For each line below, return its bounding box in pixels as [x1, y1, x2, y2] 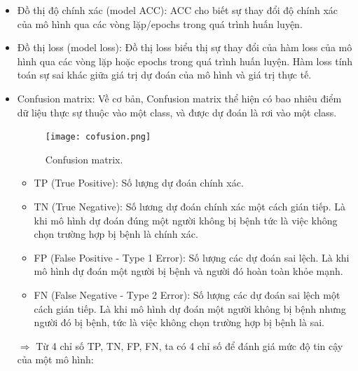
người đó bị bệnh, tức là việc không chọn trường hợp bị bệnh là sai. [34, 315, 324, 330]
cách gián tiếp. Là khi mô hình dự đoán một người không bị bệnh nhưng [34, 301, 346, 316]
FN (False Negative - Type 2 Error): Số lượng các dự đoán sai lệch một [34, 287, 340, 302]
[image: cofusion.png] [45, 132, 151, 142]
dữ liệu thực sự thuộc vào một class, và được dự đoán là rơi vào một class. [17, 104, 337, 119]
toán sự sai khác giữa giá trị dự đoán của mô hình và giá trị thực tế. [17, 67, 312, 82]
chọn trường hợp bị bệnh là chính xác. [34, 227, 198, 241]
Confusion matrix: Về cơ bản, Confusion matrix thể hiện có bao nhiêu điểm [17, 90, 342, 105]
